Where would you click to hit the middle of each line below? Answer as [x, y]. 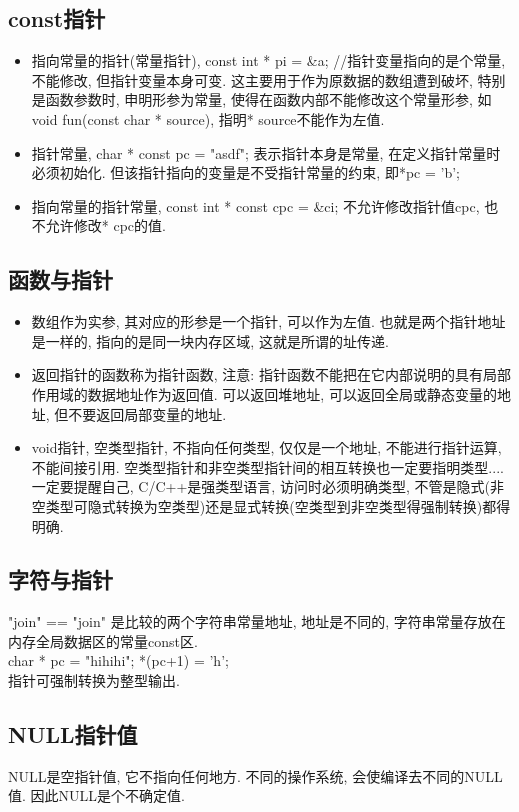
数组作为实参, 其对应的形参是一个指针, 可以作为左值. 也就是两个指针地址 [268, 321]
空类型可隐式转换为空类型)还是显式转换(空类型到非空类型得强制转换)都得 [271, 505]
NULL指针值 [73, 734]
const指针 [57, 18]
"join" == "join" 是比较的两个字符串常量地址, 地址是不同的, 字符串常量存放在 [257, 621]
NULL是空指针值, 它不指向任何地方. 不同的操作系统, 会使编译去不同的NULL [255, 775]
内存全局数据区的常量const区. [103, 640]
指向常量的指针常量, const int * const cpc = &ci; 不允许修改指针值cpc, [255, 205]
